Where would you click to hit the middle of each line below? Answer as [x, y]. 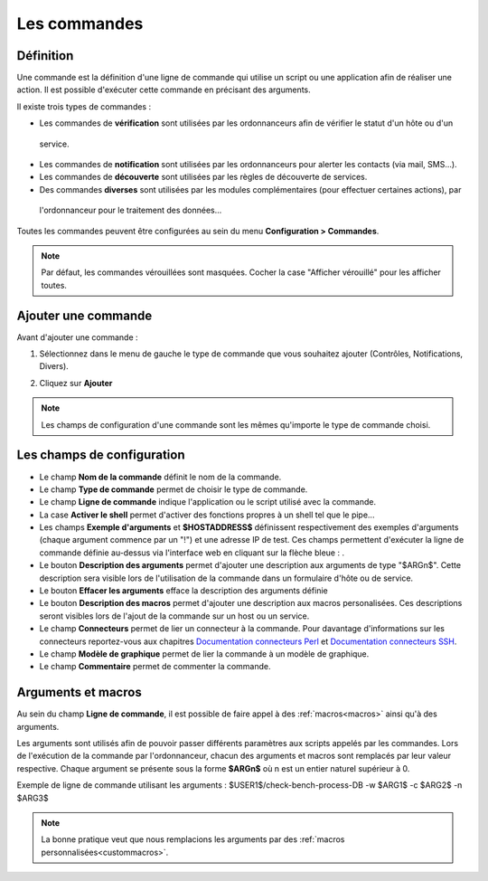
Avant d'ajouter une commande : [78, 337]
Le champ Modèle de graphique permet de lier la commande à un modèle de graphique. [204, 654]
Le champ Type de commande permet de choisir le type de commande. [174, 489]
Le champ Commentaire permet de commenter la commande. [155, 667]
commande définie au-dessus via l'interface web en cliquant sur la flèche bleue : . [192, 553]
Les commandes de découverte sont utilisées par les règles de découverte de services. [203, 177]
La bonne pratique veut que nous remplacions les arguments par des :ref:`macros [193, 839]
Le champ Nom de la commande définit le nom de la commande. [160, 477]
